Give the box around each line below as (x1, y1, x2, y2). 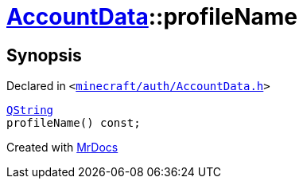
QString (6, 104, 54, 117)
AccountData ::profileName (6, 3, 298, 30)
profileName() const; (6, 116, 141, 130)
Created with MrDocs (6, 140, 118, 155)
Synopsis (6, 45, 82, 65)
